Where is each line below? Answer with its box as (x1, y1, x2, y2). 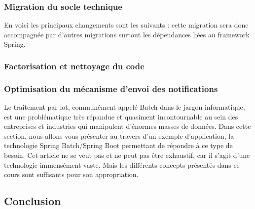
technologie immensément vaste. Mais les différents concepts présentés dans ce (4, 159, 240, 170)
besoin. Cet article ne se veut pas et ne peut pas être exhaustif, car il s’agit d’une (4, 150, 250, 160)
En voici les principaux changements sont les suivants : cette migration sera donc (4, 20, 249, 30)
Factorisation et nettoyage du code (4, 60, 145, 72)
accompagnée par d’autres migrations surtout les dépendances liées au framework (4, 29, 250, 39)
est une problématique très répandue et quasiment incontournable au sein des (4, 111, 238, 121)
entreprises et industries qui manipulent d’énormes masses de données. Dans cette (4, 121, 251, 131)
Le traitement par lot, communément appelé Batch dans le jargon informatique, (4, 102, 245, 112)
